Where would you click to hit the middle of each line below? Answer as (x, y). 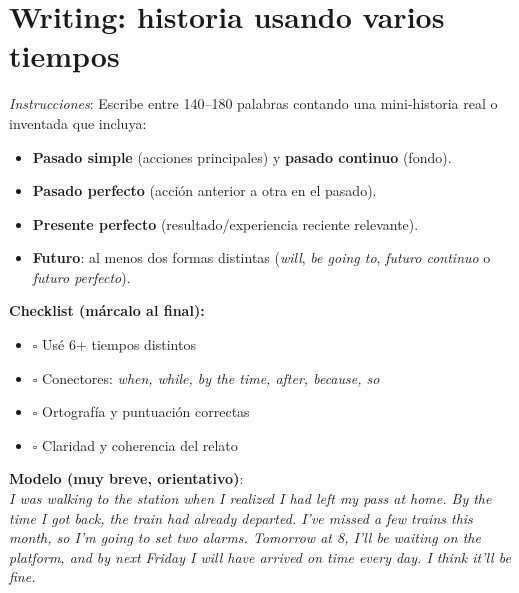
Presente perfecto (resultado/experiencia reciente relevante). (225, 223)
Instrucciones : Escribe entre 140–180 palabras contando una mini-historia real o (253, 103)
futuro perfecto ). (81, 276)
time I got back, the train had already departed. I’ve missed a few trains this (241, 517)
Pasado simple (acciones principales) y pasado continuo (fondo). (242, 156)
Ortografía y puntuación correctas (146, 411)
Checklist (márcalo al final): (107, 310)
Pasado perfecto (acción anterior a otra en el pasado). (204, 190)
